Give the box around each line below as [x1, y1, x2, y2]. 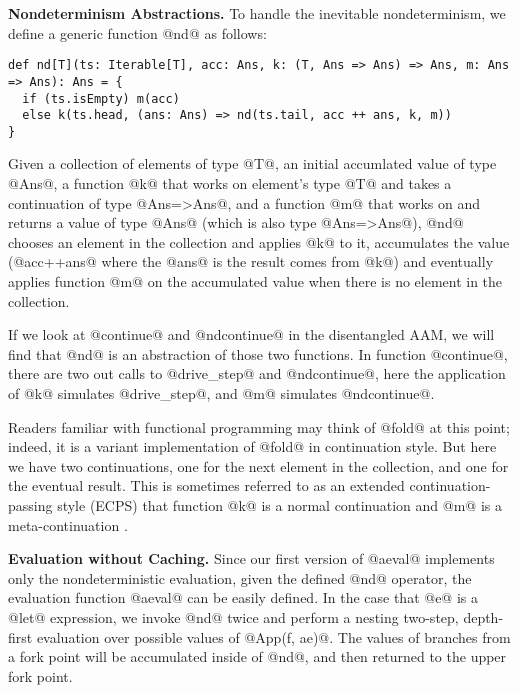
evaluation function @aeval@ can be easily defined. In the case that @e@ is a [8, 587, 478, 608]
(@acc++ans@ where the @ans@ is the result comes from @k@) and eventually [8, 251, 494, 272]
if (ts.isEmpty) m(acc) [22, 91, 180, 106]
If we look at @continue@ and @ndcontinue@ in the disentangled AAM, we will [8, 324, 495, 345]
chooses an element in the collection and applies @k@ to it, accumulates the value [8, 231, 510, 252]
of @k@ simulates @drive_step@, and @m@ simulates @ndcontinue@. [8, 383, 435, 403]
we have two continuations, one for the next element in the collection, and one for [8, 455, 509, 476]
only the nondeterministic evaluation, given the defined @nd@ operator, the [8, 567, 472, 588]
